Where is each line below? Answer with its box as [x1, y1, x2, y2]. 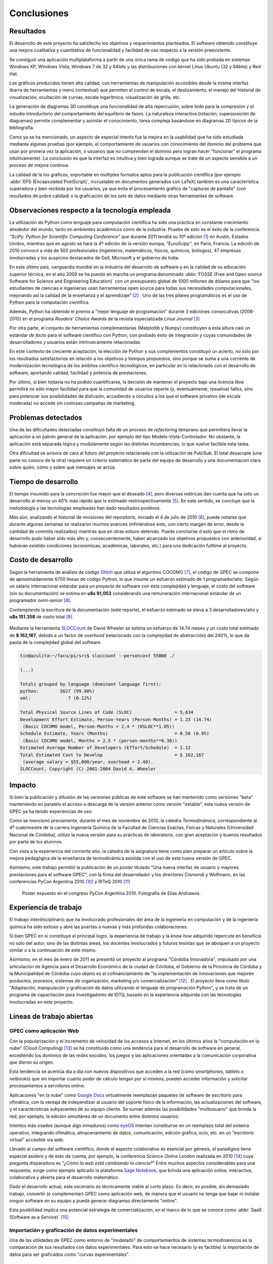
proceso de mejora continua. [9, 162, 69, 168]
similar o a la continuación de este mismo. [9, 947, 97, 953]
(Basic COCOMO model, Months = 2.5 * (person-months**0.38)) [23, 738, 177, 743]
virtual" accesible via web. [9, 1137, 65, 1143]
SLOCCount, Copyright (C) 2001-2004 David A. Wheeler [20, 766, 156, 772]
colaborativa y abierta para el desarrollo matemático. [9, 1174, 120, 1180]
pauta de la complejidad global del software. [9, 640, 102, 646]
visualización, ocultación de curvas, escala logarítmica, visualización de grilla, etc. [9, 94, 181, 100]
